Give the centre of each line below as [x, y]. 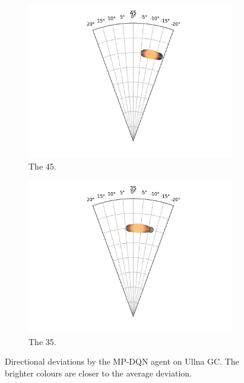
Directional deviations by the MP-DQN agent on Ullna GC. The [122, 361]
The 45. [42, 166]
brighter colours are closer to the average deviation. [98, 373]
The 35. [42, 341]
